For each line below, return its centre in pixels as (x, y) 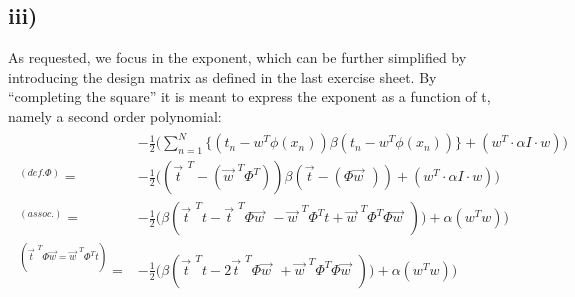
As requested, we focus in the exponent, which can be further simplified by (237, 57)
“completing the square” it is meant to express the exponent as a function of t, (249, 96)
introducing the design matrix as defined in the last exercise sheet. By (222, 76)
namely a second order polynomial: (115, 115)
